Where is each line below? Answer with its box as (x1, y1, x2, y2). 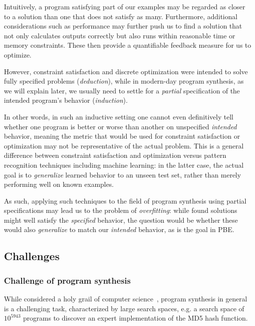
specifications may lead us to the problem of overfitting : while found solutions (4, 205, 237, 215)
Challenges (4, 248, 60, 264)
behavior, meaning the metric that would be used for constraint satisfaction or (4, 131, 240, 141)
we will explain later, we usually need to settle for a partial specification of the (4, 85, 240, 95)
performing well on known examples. (4, 179, 114, 189)
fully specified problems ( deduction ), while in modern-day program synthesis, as (4, 76, 244, 86)
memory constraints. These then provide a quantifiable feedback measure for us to (4, 40, 252, 50)
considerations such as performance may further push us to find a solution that (4, 21, 242, 31)
